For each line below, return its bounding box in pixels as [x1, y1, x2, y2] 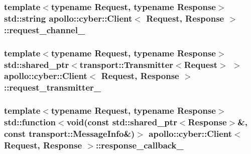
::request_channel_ [4, 23, 85, 36]
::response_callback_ [95, 138, 184, 151]
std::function [4, 116, 56, 128]
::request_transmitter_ [4, 81, 101, 94]
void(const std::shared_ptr [66, 116, 177, 128]
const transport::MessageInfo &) [4, 127, 135, 140]
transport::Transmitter [79, 58, 174, 70]
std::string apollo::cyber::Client [4, 12, 133, 24]
